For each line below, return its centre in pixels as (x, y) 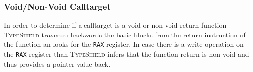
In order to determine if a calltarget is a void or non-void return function (115, 25)
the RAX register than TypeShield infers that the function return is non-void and (126, 54)
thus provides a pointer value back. (57, 63)
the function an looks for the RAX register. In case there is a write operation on (124, 44)
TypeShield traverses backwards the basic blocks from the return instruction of (125, 34)
